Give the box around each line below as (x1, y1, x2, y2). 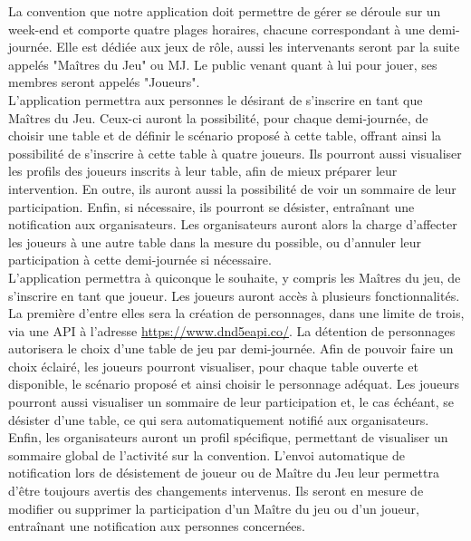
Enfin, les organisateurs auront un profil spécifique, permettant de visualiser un (8, 428, 448, 447)
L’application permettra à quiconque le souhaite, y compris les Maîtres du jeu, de (8, 267, 461, 286)
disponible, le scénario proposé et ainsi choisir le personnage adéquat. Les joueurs (8, 374, 460, 393)
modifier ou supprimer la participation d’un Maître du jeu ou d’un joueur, (8, 498, 419, 517)
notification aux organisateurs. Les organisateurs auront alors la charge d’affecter (8, 215, 457, 234)
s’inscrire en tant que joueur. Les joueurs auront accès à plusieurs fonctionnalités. (8, 285, 460, 304)
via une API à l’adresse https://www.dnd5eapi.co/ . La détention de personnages (8, 321, 456, 340)
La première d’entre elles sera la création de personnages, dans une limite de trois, (8, 304, 465, 323)
